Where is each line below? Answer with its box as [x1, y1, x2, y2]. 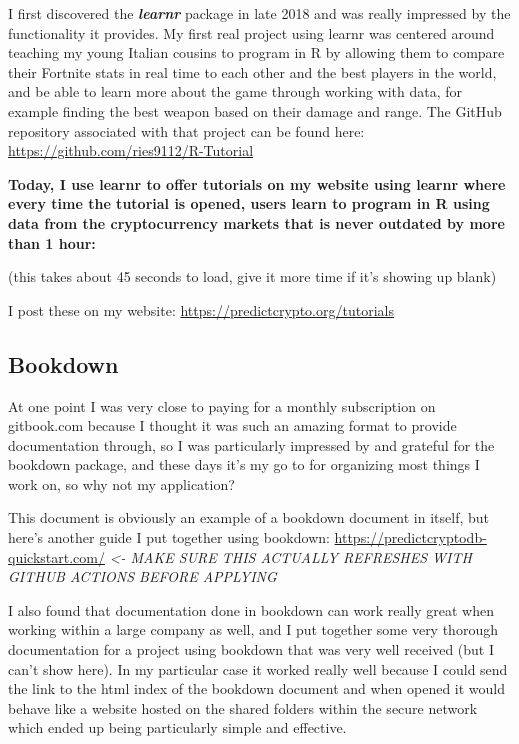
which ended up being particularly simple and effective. [8, 717, 347, 738]
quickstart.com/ [8, 546, 105, 567]
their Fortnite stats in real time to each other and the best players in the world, [8, 61, 497, 82]
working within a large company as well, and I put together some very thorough [8, 619, 498, 640]
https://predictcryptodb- [334, 527, 487, 548]
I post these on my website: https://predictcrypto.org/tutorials [8, 299, 394, 320]
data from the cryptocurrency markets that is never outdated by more [8, 212, 505, 233]
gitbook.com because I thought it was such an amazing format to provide [8, 415, 457, 436]
